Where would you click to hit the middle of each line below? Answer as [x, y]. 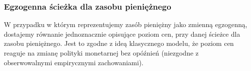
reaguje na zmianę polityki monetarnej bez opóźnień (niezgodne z [101, 53]
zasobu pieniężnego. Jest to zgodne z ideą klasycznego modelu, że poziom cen [119, 43]
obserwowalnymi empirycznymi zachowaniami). [74, 62]
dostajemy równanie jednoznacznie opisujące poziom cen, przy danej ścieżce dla [122, 34]
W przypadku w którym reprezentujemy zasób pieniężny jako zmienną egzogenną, [126, 24]
